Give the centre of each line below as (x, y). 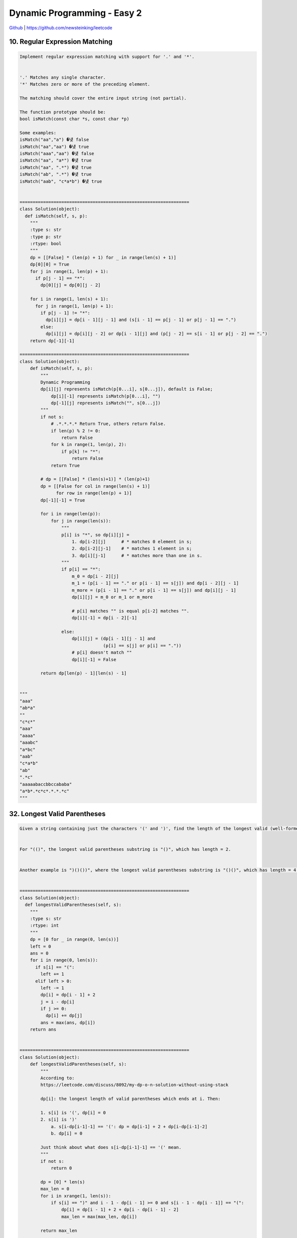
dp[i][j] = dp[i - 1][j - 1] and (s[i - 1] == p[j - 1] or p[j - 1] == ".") (141, 320)
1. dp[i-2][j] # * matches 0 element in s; (132, 542)
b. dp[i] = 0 (67, 1134)
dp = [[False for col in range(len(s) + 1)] (95, 486)
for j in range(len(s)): (81, 521)
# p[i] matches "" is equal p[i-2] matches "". (131, 611)
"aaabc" (29, 743)
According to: (57, 1078)
